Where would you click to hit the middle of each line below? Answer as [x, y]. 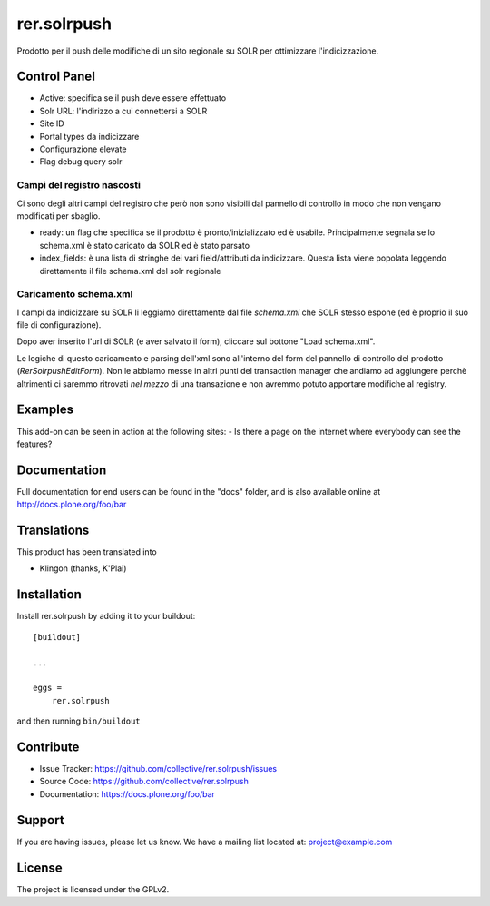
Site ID [52, 123]
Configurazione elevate [83, 149]
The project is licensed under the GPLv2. [93, 889]
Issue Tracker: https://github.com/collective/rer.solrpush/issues [158, 769]
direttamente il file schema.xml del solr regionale [130, 271]
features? [34, 444]
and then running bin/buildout [78, 721]
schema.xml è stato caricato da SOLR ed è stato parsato [144, 245]
